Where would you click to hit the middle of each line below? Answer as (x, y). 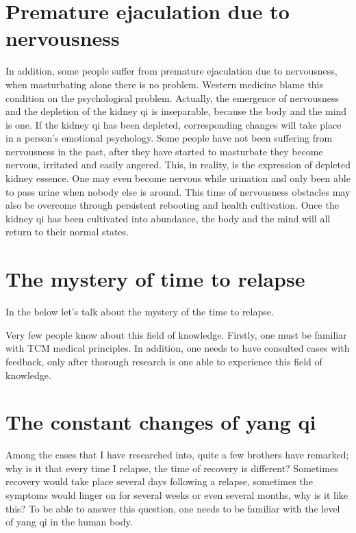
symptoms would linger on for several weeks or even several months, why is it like (177, 495)
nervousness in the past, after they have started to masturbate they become (164, 151)
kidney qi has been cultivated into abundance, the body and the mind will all (168, 218)
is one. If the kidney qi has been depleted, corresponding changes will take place (174, 124)
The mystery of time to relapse (155, 279)
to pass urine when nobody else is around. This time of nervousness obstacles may (178, 191)
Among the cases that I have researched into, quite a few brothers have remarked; (177, 455)
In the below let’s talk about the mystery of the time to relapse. (140, 312)
